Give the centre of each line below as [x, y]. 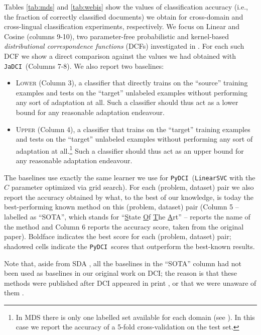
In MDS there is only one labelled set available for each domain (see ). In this [135, 317]
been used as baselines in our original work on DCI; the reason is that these [121, 273]
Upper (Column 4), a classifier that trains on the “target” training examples [133, 129]
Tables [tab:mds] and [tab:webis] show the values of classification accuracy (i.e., [126, 7]
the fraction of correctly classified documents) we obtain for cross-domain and [124, 16]
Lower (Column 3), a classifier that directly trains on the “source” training [132, 83]
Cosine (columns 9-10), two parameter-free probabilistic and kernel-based [117, 36]
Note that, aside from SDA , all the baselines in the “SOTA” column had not [123, 263]
